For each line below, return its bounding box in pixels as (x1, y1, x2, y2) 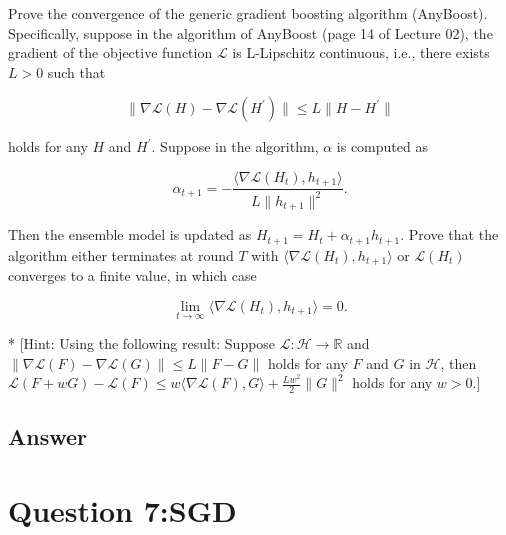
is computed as (336, 136, 428, 157)
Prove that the (408, 224, 499, 245)
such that (47, 61, 106, 82)
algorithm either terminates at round (8, 244, 234, 265)
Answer (8, 421, 88, 452)
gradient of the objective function (8, 42, 213, 63)
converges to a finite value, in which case (8, 265, 257, 286)
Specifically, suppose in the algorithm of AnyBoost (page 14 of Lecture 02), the (8, 22, 493, 43)
